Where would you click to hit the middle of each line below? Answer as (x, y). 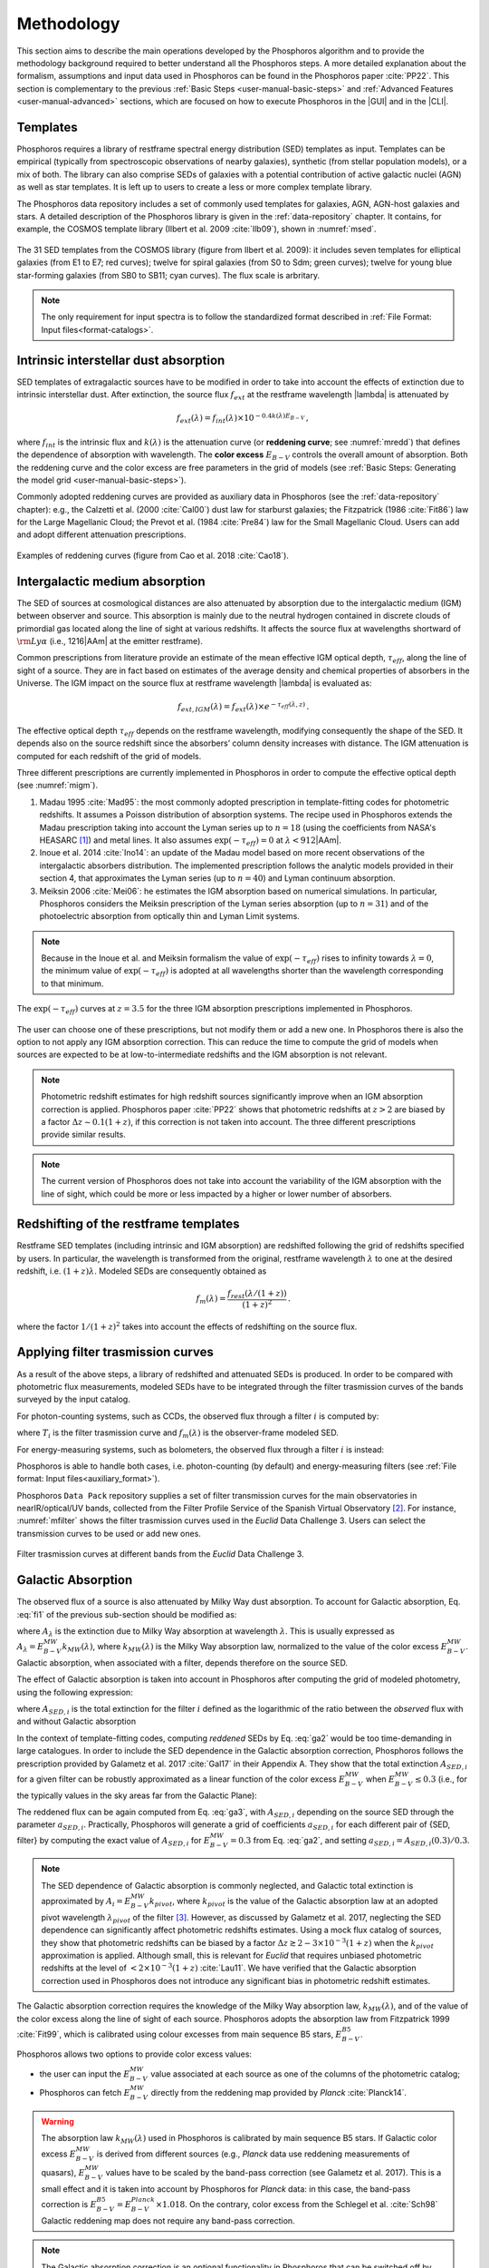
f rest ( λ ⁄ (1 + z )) (257, 1295)
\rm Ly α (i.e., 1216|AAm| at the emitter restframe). (110, 640)
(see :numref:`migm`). (58, 786)
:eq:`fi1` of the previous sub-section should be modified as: (127, 1614)
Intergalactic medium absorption (111, 581)
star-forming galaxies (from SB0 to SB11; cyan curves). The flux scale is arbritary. (168, 275)
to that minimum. (72, 983)
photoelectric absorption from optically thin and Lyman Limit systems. (170, 916)
